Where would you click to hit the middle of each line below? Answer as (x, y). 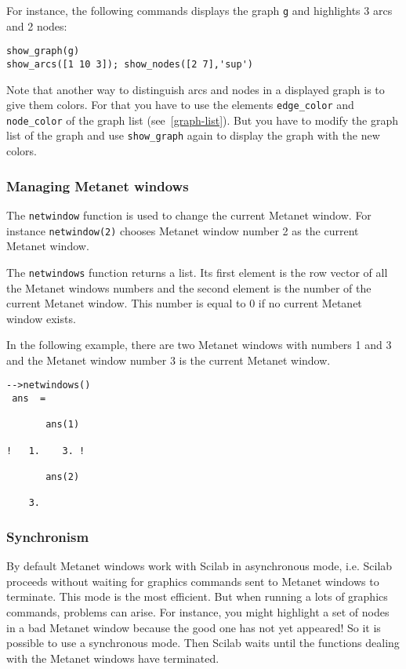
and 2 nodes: (37, 25)
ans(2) (63, 477)
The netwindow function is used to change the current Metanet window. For (189, 215)
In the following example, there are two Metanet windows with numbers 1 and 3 (199, 345)
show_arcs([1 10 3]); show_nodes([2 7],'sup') (130, 64)
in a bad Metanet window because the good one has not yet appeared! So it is (194, 627)
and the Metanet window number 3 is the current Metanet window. (169, 360)
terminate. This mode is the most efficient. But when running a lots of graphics (197, 596)
